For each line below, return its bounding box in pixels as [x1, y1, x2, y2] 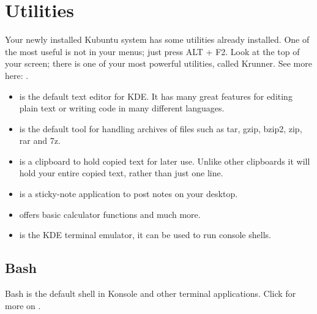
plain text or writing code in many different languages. [19, 102, 225, 114]
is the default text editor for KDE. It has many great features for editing [19, 89, 293, 102]
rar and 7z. [19, 134, 61, 147]
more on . [5, 299, 41, 312]
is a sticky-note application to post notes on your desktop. [19, 187, 238, 200]
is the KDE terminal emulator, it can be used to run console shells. [19, 228, 271, 241]
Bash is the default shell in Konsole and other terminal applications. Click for [5, 287, 296, 300]
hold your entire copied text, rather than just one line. [19, 166, 223, 179]
